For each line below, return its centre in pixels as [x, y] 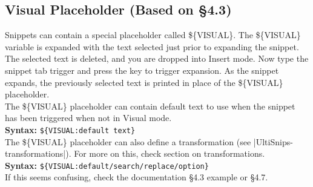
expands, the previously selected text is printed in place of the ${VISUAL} [144, 82]
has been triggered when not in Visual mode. [88, 118]
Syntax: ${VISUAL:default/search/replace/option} [107, 165]
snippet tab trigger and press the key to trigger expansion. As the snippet [142, 70]
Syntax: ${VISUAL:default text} [70, 129]
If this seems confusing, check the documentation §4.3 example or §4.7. [137, 177]
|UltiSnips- [273, 141]
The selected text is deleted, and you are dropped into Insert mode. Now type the [157, 58]
